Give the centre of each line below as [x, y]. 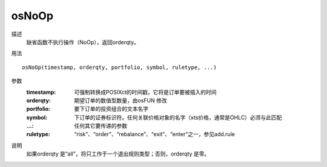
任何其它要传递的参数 [101, 126]
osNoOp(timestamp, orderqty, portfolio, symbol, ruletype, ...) [120, 67]
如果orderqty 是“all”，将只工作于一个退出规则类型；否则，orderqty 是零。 [118, 154]
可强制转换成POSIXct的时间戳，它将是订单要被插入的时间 [146, 92]
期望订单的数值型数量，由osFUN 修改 [121, 100]
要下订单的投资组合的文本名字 [111, 109]
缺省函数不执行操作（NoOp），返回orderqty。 [83, 42]
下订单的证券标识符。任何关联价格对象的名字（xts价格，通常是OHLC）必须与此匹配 [178, 117]
